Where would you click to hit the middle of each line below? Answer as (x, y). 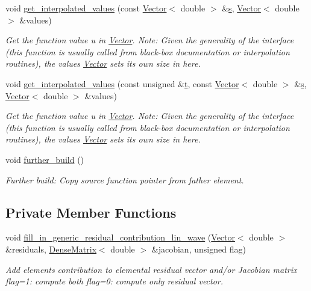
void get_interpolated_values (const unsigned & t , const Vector (122, 83)
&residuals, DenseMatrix (51, 249)
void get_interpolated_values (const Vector (86, 8)
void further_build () (45, 159)
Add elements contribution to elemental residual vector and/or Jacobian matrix (151, 269)
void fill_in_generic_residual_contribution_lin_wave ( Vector (121, 237)
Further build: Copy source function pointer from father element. (125, 179)
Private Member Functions (91, 212)
